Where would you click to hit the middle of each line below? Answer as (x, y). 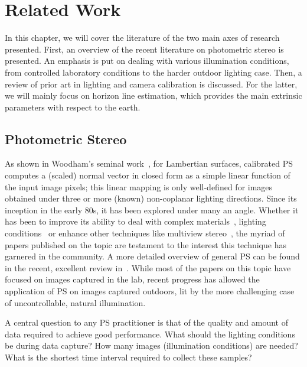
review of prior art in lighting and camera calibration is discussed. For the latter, (151, 84)
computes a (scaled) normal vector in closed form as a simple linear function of (148, 175)
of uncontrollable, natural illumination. (75, 302)
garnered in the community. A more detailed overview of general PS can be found (152, 256)
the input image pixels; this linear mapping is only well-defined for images (139, 186)
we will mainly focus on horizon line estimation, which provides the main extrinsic (153, 95)
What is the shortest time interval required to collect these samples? (128, 357)
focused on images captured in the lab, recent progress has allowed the (132, 279)
